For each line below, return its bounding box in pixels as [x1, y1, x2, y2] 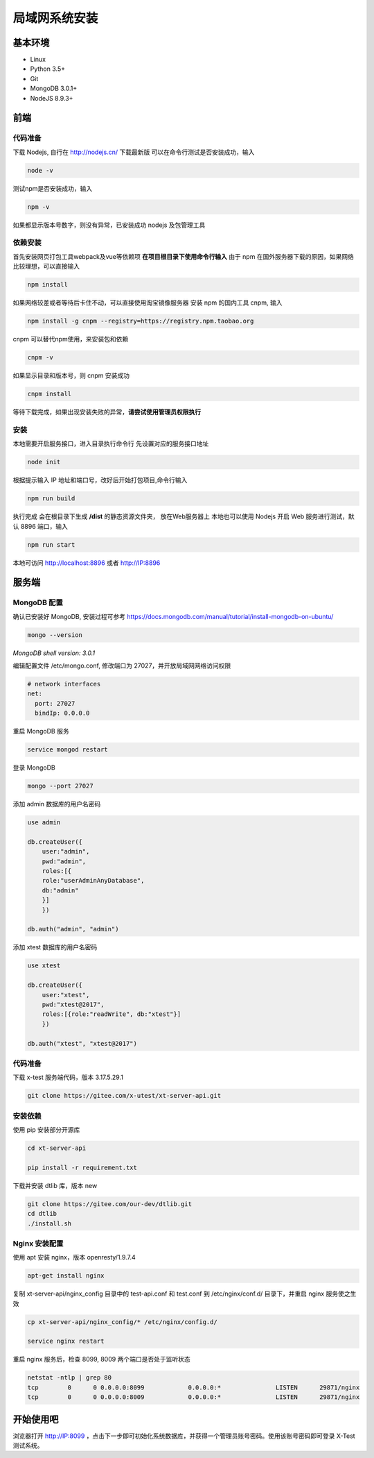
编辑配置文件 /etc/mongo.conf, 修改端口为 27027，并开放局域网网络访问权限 [12, 661, 231, 670]
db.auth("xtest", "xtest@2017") [27, 1040, 138, 1047]
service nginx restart [27, 1337, 105, 1346]
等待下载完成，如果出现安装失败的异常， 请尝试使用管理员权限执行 [12, 408, 201, 416]
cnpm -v [27, 354, 53, 362]
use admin [27, 819, 61, 827]
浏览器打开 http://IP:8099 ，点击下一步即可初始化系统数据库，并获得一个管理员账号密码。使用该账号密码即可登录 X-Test [12, 1432, 356, 1440]
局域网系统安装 [12, 10, 98, 26]
